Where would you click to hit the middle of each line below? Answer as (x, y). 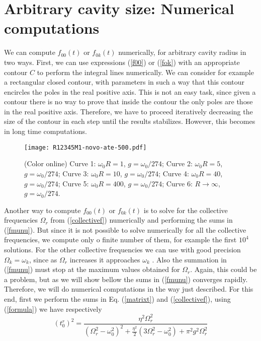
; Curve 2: (177, 163)
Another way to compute (42, 210)
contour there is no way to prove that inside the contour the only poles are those (128, 101)
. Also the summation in (189, 259)
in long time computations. (46, 131)
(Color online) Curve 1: (60, 163)
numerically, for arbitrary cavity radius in (182, 52)
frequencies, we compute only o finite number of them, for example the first (120, 240)
